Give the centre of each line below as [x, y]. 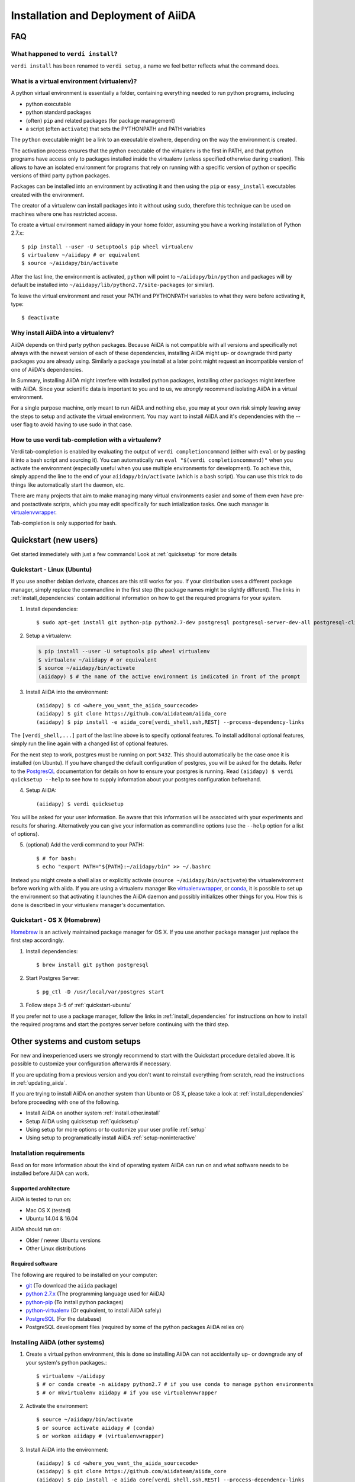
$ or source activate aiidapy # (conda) [96, 1428]
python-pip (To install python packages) [75, 1302]
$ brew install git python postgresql [93, 965]
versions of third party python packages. [61, 175]
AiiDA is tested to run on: [41, 1199]
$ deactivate [40, 318]
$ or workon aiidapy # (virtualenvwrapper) [100, 1436]
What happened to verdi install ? [64, 53]
